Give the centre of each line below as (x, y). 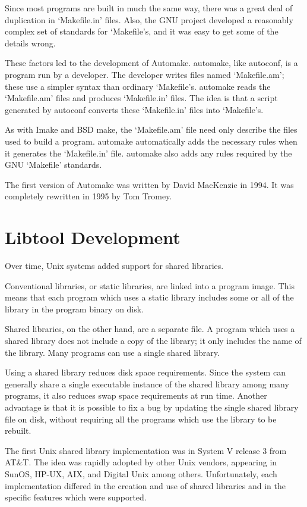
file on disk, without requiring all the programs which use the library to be (141, 419)
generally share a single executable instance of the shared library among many (147, 384)
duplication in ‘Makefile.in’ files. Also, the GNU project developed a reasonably (149, 19)
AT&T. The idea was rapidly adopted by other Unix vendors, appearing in (141, 462)
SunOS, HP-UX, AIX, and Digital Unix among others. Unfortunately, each (141, 473)
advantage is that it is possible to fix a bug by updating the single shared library (152, 407)
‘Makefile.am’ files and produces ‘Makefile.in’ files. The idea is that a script (141, 98)
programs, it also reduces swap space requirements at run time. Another (136, 395)
